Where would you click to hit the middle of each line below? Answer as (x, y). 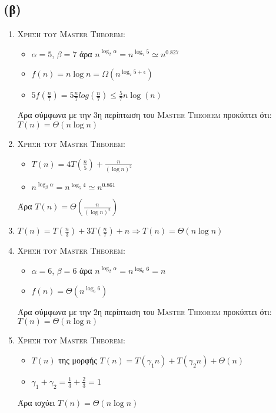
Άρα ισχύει (36, 402)
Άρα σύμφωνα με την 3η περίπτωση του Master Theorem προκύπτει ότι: (144, 115)
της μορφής (78, 360)
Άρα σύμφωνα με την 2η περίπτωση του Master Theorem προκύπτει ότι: (144, 311)
